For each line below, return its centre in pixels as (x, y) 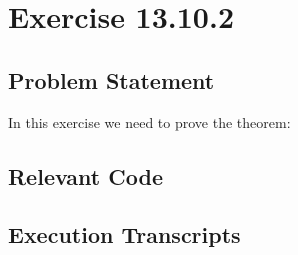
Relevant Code (85, 175)
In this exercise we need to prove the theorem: (149, 121)
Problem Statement (111, 79)
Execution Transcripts (124, 234)
